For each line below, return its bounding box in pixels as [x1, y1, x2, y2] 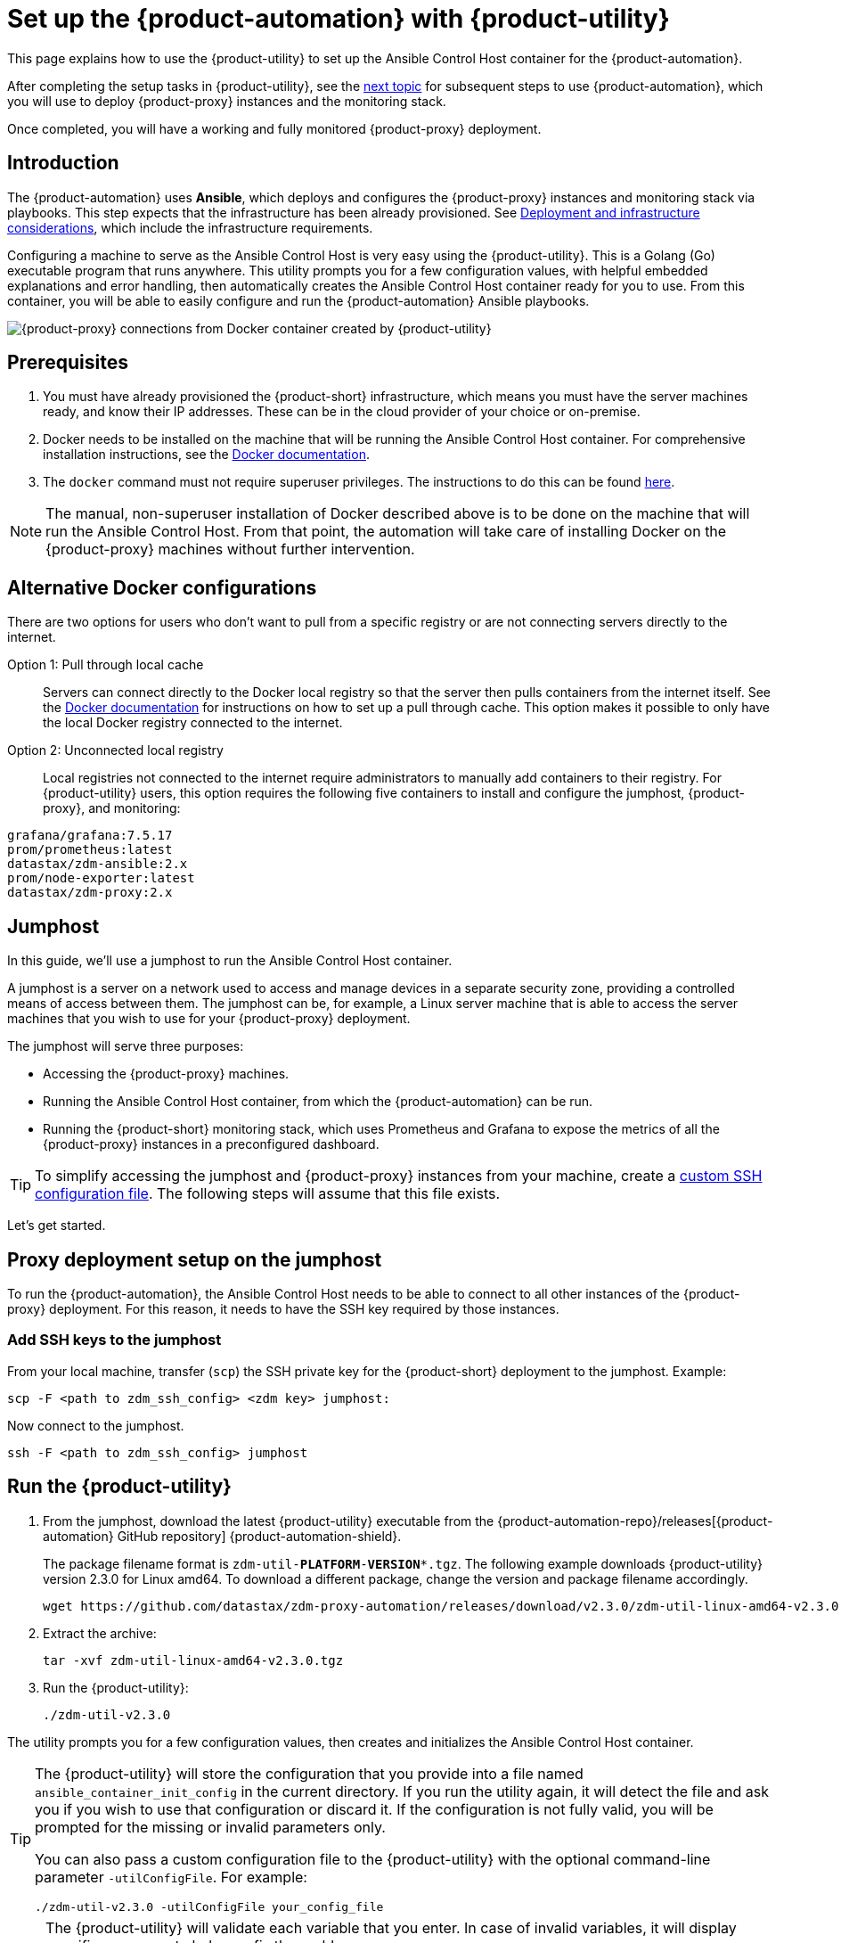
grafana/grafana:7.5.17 [7, 828, 173, 843]
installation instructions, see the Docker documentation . [43, 447, 370, 463]
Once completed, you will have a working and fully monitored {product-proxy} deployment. [7, 120, 542, 136]
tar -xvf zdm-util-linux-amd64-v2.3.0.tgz [43, 1652, 344, 1668]
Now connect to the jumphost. [7, 1417, 184, 1433]
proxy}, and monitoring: [43, 800, 181, 816]
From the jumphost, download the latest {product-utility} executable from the [43, 1513, 494, 1529]
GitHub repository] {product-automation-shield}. [117, 1528, 402, 1544]
